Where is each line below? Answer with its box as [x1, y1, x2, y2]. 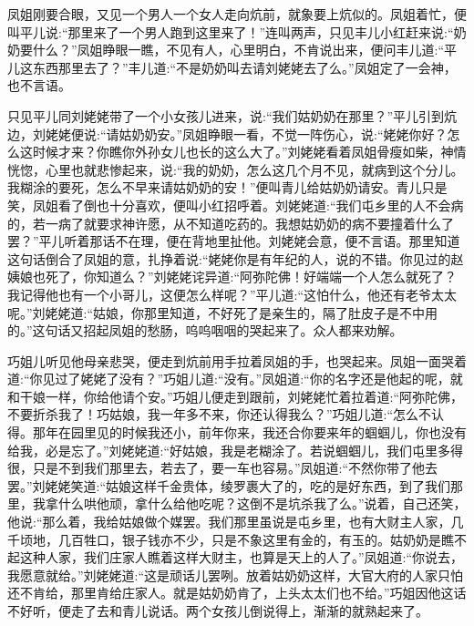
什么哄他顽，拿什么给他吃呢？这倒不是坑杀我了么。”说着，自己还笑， [57, 494, 467, 513]
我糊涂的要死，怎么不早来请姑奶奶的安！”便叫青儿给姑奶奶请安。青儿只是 [7, 178, 448, 197]
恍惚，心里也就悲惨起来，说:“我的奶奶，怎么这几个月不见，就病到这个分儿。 [7, 159, 464, 179]
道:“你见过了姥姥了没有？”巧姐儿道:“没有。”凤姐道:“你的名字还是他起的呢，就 [7, 369, 463, 388]
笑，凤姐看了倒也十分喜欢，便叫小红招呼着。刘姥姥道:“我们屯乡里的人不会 [7, 195, 451, 214]
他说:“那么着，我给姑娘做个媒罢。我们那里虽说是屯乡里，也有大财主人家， [7, 512, 451, 531]
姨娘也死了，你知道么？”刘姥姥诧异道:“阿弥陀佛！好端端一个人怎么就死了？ [7, 267, 458, 286]
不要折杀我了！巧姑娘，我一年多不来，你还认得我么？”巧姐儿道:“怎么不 [7, 405, 432, 424]
